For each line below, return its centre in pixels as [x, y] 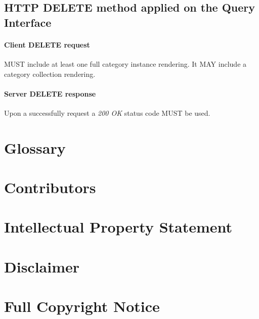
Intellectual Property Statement [118, 227]
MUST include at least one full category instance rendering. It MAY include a [125, 63]
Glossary [35, 147]
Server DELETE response [50, 93]
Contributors [50, 187]
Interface [28, 22]
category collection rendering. [50, 74]
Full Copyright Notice [82, 306]
